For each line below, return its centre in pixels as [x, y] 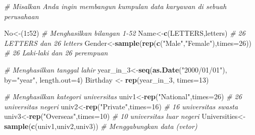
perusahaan [21, 16]
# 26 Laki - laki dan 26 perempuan [56, 53]
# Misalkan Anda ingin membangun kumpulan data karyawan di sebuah [115, 6]
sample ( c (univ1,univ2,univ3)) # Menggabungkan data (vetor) [101, 126]
